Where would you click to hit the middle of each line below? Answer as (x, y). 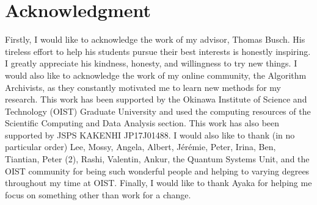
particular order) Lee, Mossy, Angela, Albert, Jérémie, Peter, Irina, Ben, (140, 147)
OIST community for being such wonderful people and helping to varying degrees (157, 171)
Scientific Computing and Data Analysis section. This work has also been (142, 123)
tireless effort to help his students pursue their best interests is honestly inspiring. (158, 51)
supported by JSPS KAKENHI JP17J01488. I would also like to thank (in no (150, 135)
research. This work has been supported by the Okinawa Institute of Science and (156, 99)
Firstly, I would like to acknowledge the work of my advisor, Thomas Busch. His (155, 39)
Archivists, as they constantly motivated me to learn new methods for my (143, 87)
